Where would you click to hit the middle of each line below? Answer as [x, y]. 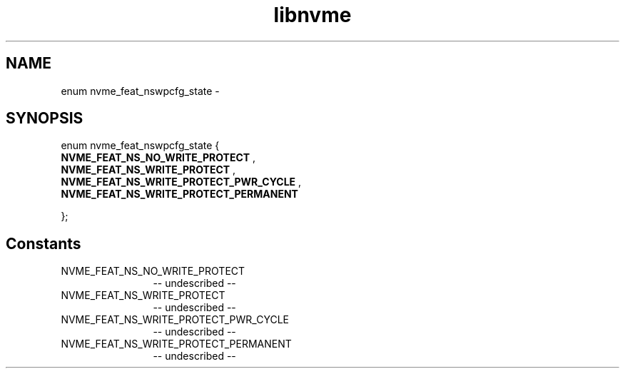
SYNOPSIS [45, 118]
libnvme [312, 15]
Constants [44, 243]
